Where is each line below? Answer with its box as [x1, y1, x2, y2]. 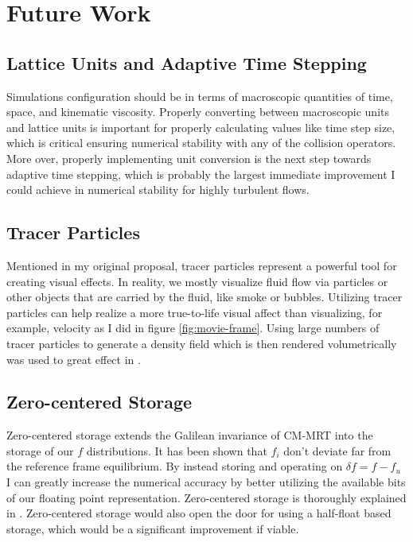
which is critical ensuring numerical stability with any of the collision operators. [6, 134, 396, 151]
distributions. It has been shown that [86, 442, 267, 459]
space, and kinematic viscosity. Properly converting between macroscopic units [6, 103, 389, 120]
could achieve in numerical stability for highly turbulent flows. [6, 181, 310, 198]
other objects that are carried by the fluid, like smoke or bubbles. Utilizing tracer [6, 288, 403, 305]
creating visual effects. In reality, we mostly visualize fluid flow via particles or [6, 273, 388, 289]
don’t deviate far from [283, 442, 392, 459]
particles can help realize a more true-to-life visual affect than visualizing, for [6, 304, 383, 320]
